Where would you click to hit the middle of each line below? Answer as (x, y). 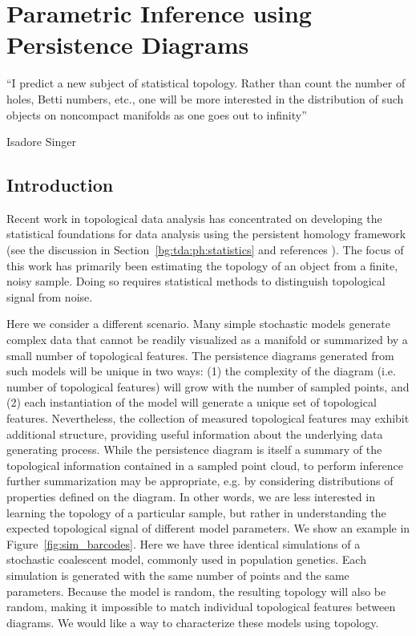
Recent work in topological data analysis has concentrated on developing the (194, 218)
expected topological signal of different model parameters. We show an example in (208, 528)
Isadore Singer (41, 142)
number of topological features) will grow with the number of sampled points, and (208, 386)
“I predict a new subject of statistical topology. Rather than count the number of (206, 83)
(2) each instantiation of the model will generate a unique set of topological (192, 402)
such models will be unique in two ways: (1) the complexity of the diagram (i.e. (201, 371)
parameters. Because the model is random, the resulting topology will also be (196, 591)
